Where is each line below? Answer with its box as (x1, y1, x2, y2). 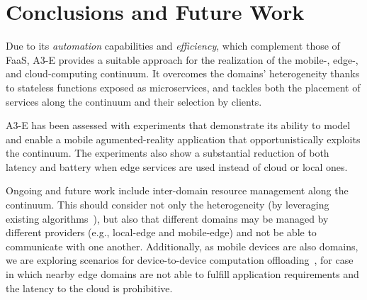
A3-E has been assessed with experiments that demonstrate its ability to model (6, 118, 351, 133)
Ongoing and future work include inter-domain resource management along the (6, 183, 349, 198)
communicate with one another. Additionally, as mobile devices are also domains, (6, 238, 358, 253)
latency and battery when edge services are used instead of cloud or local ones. (6, 159, 348, 174)
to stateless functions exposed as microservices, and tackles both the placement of (6, 79, 361, 94)
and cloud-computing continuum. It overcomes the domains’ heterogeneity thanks (6, 66, 360, 81)
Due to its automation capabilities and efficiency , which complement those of (6, 38, 340, 53)
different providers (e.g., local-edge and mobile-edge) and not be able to (6, 225, 317, 240)
